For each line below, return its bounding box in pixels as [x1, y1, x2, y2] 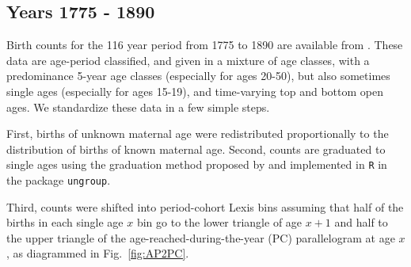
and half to [334, 214, 388, 231]
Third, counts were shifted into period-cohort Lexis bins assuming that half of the [6, 198, 404, 215]
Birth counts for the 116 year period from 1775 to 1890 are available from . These [6, 36, 403, 53]
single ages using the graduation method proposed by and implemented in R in [6, 156, 387, 173]
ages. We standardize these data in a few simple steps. [6, 98, 270, 115]
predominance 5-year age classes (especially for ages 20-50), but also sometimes [6, 67, 390, 84]
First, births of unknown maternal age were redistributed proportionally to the [6, 125, 389, 142]
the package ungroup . [6, 172, 111, 189]
